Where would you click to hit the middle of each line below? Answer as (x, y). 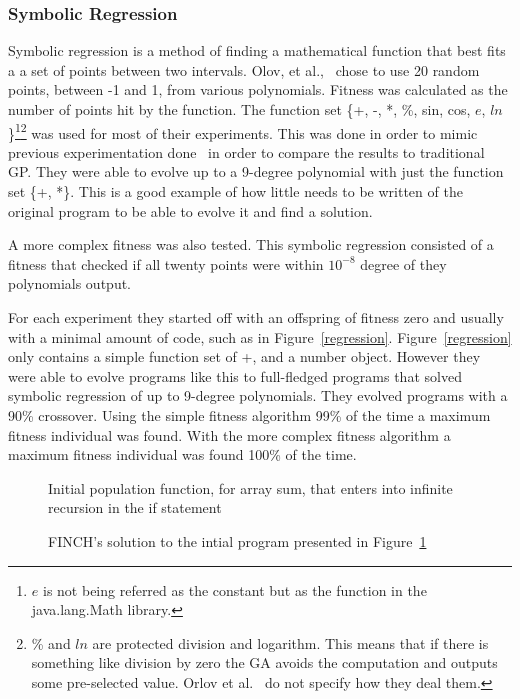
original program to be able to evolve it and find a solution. (190, 210)
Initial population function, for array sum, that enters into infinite (250, 487)
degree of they (403, 263)
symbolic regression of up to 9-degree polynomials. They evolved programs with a (258, 395)
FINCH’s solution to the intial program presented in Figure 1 (237, 540)
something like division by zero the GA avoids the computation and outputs (264, 662)
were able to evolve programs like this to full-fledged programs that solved (235, 375)
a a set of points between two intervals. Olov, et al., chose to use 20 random (244, 69)
